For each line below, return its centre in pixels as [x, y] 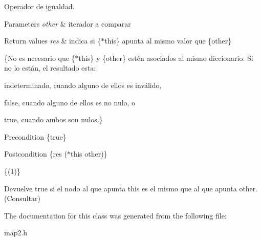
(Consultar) [22, 198]
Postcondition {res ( [36, 154]
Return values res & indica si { [53, 41]
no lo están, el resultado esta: [50, 68]
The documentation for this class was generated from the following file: [115, 215]
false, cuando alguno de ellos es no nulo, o [70, 102]
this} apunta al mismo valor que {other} [168, 41]
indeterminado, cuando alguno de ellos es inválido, [83, 85]
